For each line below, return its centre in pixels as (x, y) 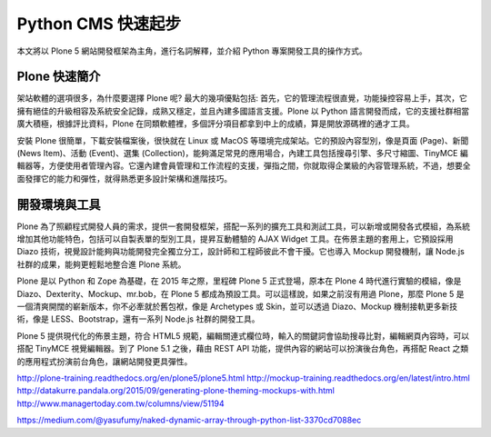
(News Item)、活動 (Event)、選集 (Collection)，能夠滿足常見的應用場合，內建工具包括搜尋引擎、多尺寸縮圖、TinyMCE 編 (242, 154)
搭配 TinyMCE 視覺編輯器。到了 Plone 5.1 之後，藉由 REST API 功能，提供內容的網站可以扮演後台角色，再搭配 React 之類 (242, 349)
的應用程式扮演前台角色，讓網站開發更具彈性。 (105, 361)
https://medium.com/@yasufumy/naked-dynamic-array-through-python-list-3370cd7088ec (189, 420)
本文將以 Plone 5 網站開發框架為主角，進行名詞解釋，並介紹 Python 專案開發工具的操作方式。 (192, 51)
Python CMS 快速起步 (99, 24)
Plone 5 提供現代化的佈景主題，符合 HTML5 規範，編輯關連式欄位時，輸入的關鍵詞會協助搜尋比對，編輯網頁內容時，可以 (243, 335)
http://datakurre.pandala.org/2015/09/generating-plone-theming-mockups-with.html (176, 391)
